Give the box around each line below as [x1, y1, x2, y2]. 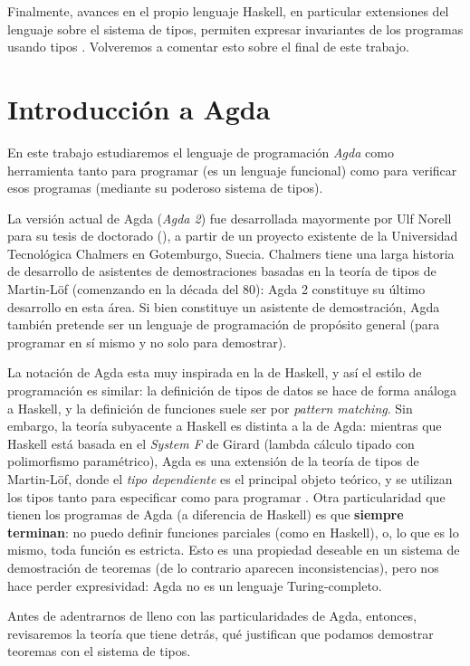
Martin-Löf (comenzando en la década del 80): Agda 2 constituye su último [7, 280, 426, 299]
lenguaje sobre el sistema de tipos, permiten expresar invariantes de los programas [7, 19, 464, 38]
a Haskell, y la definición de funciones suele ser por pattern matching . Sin [7, 398, 413, 417]
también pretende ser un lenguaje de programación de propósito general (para [7, 315, 440, 334]
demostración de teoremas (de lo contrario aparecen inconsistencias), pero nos [7, 557, 439, 576]
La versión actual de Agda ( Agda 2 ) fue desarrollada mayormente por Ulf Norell [7, 208, 452, 227]
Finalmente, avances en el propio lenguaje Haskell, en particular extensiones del [7, 2, 449, 20]
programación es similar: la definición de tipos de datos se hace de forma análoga [7, 381, 456, 400]
